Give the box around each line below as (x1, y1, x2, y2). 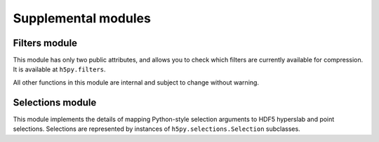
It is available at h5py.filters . (13, 65, 106, 73)
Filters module (13, 37, 77, 49)
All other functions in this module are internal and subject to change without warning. (13, 78, 260, 87)
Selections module (13, 97, 97, 108)
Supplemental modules (13, 10, 151, 26)
